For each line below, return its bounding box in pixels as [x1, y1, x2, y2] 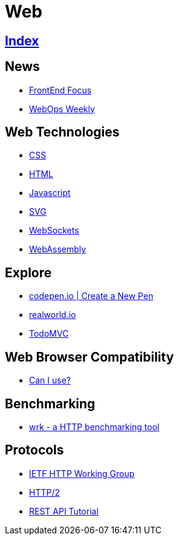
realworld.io [29, 309, 76, 320]
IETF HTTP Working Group [29, 468, 135, 479]
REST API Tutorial [29, 505, 99, 516]
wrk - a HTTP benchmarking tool [29, 421, 160, 432]
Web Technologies [5, 124, 120, 140]
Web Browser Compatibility [5, 349, 174, 365]
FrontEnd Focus [29, 84, 92, 95]
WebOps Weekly [29, 103, 95, 114]
